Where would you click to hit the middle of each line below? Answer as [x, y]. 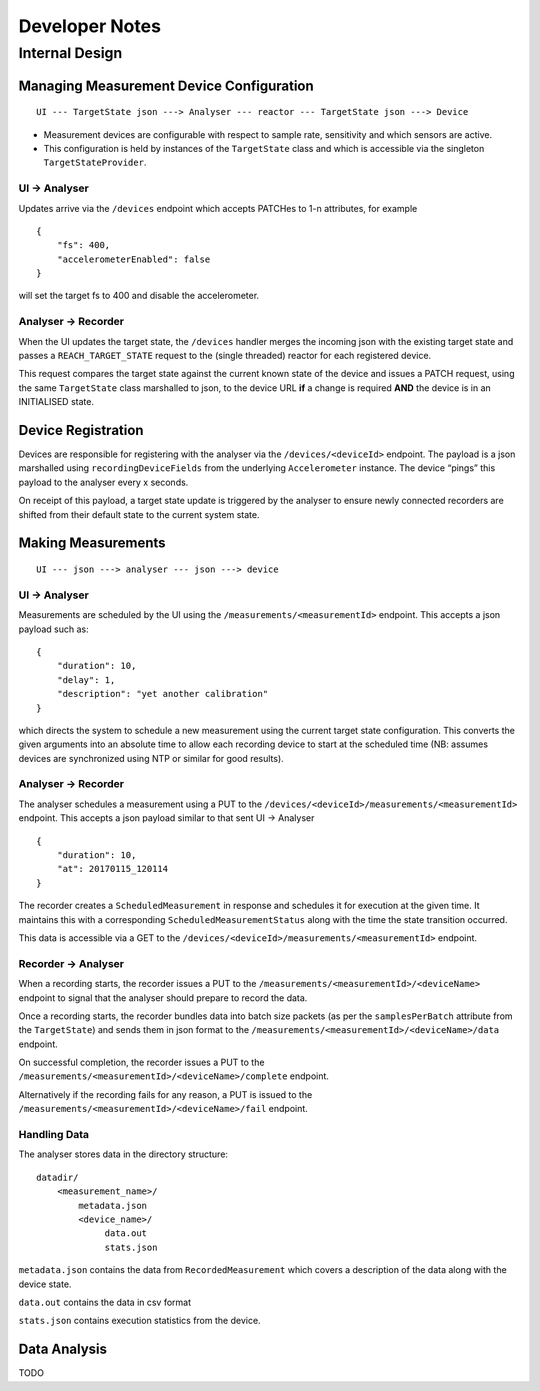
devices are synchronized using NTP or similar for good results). [151, 758]
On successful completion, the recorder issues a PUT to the [141, 1062]
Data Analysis [63, 1349]
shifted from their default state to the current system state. [139, 514]
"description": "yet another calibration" [162, 694]
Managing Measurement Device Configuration [166, 85]
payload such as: [53, 629]
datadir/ [57, 1177]
